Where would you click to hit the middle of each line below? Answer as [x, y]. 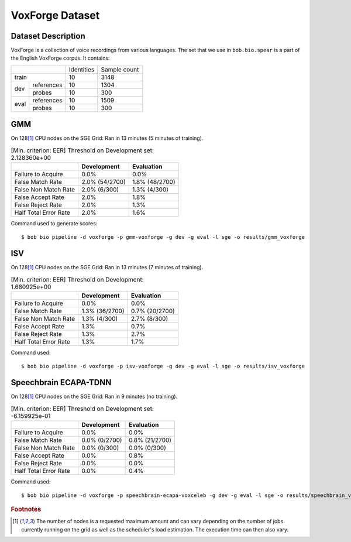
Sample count [120, 69]
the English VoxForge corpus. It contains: [60, 58]
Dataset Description [48, 36]
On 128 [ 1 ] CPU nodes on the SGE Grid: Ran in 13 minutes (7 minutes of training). [107, 267]
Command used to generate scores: [54, 224]
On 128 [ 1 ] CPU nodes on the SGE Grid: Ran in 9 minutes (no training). [94, 397]
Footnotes [26, 509]
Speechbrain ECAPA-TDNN [61, 383]
